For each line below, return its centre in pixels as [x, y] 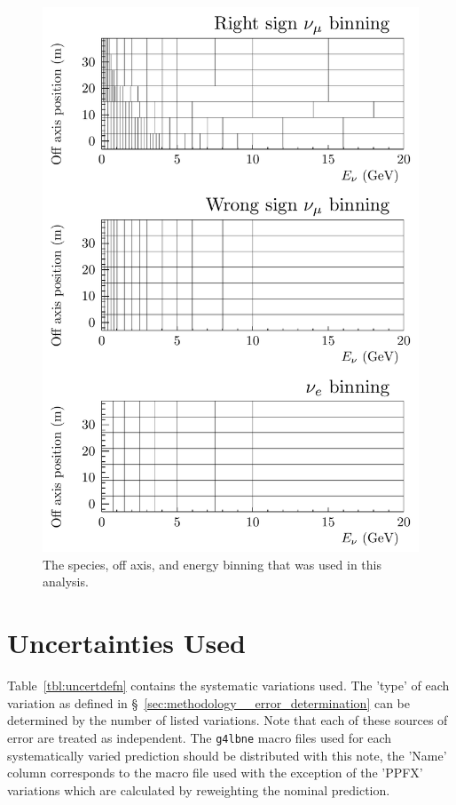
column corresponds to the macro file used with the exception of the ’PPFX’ [215, 773]
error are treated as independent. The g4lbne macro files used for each [200, 737]
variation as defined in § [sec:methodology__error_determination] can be [208, 702]
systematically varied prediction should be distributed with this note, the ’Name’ [227, 755]
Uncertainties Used [126, 643]
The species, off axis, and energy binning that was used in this [212, 564]
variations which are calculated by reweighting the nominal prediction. [199, 789]
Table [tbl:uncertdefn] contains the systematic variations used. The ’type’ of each [228, 685]
